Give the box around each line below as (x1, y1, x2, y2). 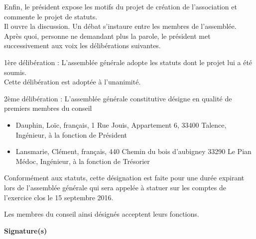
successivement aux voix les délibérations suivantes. (4, 40, 161, 51)
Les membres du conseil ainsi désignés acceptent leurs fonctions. (4, 209, 199, 219)
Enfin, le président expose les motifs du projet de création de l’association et (4, 1, 237, 11)
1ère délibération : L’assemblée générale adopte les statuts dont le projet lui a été (4, 57, 253, 67)
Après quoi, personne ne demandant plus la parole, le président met (4, 30, 211, 41)
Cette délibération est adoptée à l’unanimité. (4, 77, 141, 87)
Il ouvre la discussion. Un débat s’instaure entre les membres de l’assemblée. (4, 21, 237, 31)
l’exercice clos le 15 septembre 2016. (4, 192, 114, 202)
